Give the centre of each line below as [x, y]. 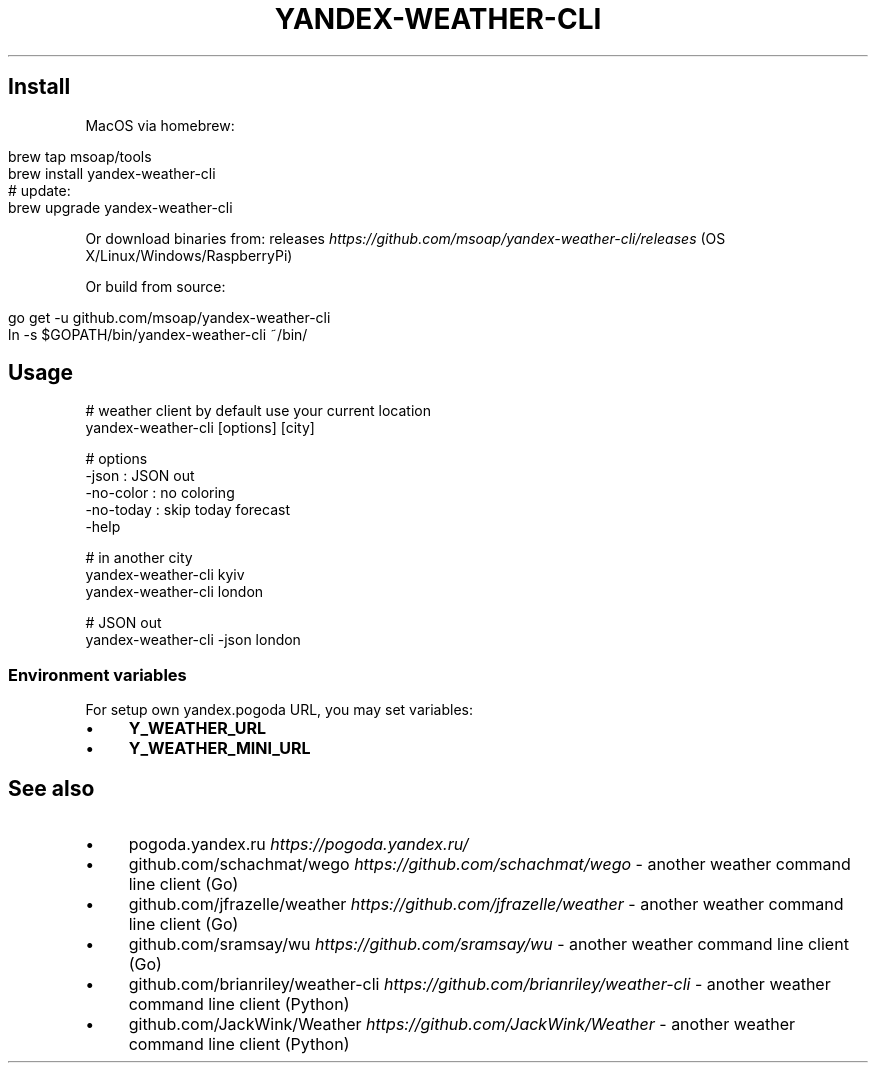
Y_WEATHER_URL [197, 728]
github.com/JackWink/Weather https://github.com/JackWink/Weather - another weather [462, 1024]
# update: [39, 190]
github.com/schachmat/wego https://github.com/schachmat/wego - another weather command [489, 864]
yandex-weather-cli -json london [193, 640]
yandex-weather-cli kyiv [165, 575]
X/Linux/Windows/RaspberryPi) [189, 255]
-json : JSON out [140, 476]
